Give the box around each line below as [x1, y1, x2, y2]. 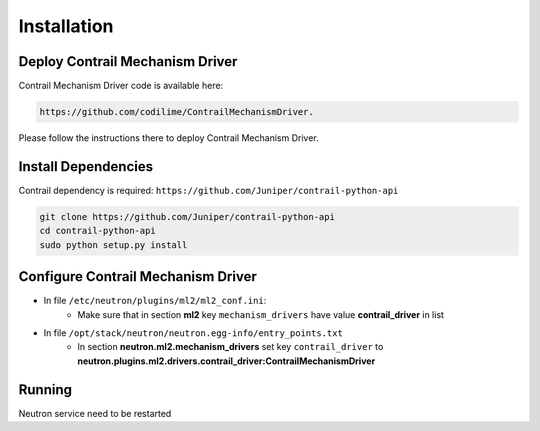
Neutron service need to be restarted [18, 407, 172, 419]
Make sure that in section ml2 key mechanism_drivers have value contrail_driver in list [77, 308, 445, 320]
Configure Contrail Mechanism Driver [18, 268, 257, 285]
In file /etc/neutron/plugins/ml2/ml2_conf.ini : [43, 295, 267, 307]
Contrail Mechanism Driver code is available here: [18, 80, 224, 92]
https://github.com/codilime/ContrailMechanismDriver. [39, 106, 314, 118]
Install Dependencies [18, 158, 154, 175]
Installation [18, 15, 114, 37]
